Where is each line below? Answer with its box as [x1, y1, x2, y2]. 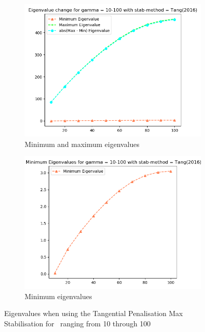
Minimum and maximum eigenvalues [25, 138, 140, 149]
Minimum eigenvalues [25, 290, 92, 301]
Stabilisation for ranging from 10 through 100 [4, 318, 151, 328]
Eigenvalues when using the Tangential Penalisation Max [4, 308, 183, 319]
